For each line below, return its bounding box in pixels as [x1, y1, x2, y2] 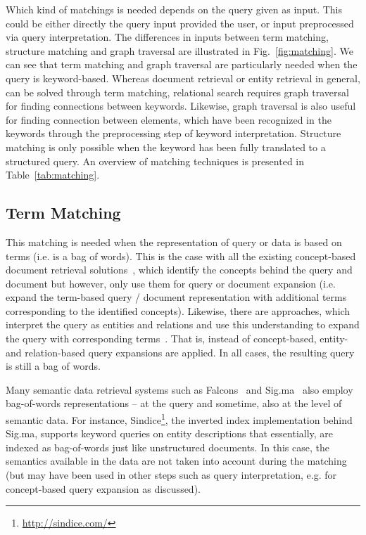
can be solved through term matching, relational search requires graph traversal [6, 84, 349, 99]
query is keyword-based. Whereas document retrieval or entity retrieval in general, [6, 70, 360, 85]
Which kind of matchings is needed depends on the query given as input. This [6, 2, 343, 16]
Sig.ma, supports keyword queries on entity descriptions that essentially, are [6, 426, 334, 441]
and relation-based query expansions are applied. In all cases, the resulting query [6, 344, 355, 359]
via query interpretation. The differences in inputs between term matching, [6, 30, 329, 44]
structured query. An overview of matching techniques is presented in [6, 153, 305, 168]
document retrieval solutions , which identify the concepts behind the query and [6, 262, 353, 277]
